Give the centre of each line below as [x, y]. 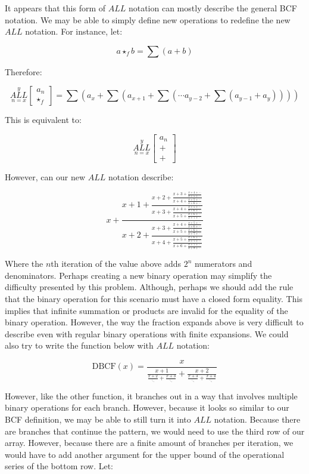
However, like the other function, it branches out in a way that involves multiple [151, 395]
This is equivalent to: [43, 120]
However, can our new [45, 176]
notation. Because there [257, 419]
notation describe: [141, 176]
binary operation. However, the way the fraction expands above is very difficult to [154, 322]
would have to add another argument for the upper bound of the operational [145, 454]
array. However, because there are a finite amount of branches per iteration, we [149, 443]
